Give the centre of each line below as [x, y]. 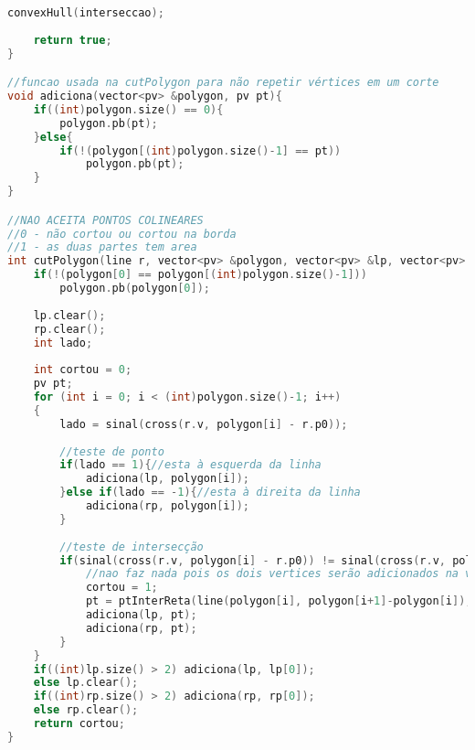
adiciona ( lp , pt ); [141, 615]
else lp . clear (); [86, 683]
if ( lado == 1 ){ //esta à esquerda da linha [190, 465]
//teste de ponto [112, 451]
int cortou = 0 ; [83, 370]
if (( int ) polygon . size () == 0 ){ [128, 109]
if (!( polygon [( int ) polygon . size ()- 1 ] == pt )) [201, 150]
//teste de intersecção [132, 546]
